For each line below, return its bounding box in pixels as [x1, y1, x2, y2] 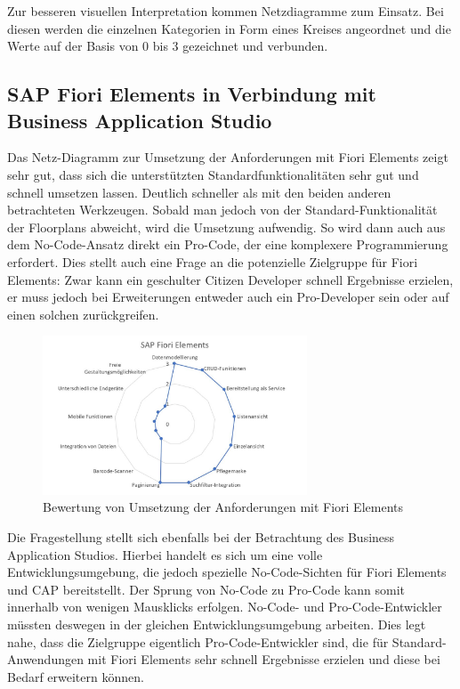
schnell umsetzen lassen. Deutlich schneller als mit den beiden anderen [7, 182, 391, 201]
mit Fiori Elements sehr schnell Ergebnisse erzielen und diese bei [87, 650, 440, 669]
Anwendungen [7, 650, 84, 669]
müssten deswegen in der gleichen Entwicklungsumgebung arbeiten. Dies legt [7, 615, 426, 633]
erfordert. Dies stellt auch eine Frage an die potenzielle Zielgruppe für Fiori [7, 252, 418, 271]
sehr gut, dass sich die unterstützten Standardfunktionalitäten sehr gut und [7, 165, 419, 183]
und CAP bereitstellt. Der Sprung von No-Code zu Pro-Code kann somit [7, 580, 405, 598]
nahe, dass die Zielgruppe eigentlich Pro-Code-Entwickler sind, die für [7, 632, 389, 651]
